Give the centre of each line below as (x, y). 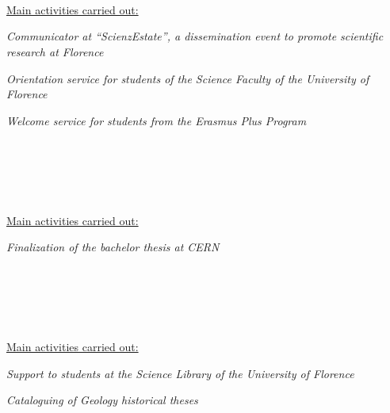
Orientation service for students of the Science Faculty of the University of (188, 78)
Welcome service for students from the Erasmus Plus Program (157, 120)
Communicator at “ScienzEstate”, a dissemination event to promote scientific (195, 36)
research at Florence (55, 51)
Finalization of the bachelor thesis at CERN (113, 247)
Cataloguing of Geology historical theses (102, 400)
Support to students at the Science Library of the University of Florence (180, 373)
